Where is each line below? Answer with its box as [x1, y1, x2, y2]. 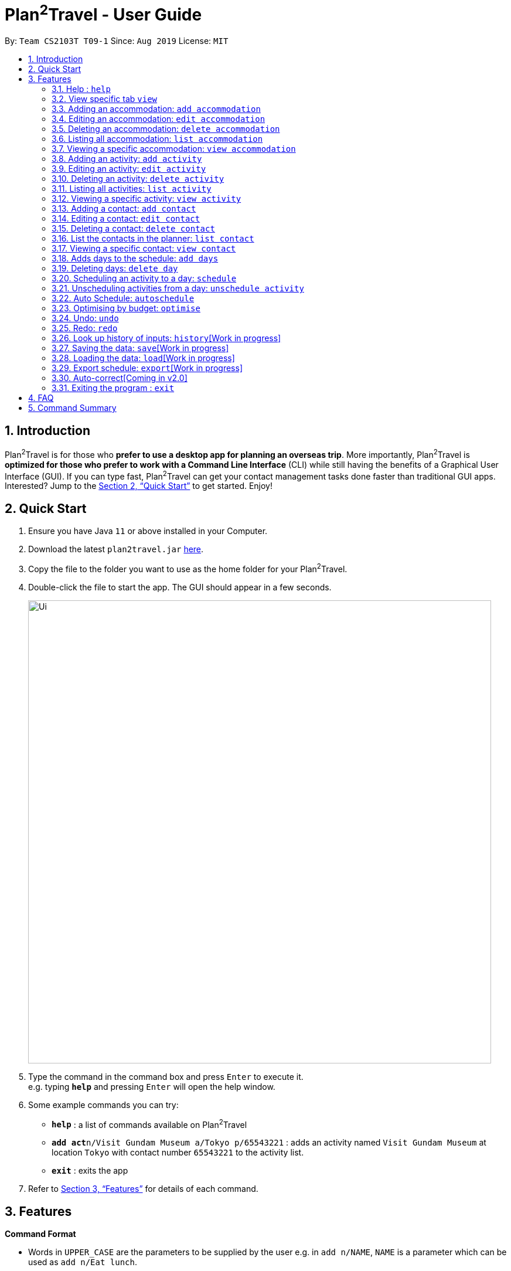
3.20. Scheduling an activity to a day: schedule [52, 273, 237, 284]
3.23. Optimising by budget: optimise [52, 303, 200, 314]
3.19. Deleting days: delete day [52, 263, 178, 274]
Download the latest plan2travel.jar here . [28, 544, 204, 555]
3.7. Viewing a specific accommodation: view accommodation [52, 144, 296, 154]
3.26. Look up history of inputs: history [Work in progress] [52, 333, 281, 344]
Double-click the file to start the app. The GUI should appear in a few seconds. [28, 582, 332, 592]
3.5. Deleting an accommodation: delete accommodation [52, 124, 280, 134]
